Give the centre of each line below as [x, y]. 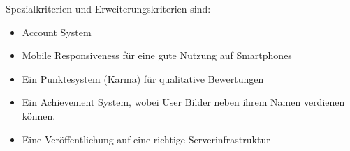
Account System [57, 32]
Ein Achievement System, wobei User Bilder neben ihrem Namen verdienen [183, 102]
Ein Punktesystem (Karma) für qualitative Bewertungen [143, 78]
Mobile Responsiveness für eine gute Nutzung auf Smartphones [157, 55]
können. [39, 115]
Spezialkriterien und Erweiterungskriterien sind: [108, 8]
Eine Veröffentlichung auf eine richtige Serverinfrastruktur [146, 139]
